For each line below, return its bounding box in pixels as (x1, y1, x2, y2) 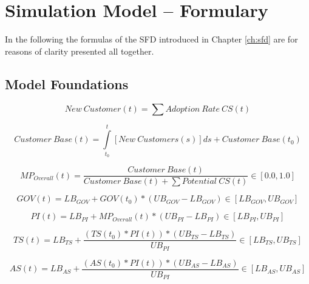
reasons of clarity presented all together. (5, 44, 154, 57)
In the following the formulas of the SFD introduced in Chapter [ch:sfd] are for (5, 33, 298, 46)
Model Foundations (5, 74, 129, 93)
